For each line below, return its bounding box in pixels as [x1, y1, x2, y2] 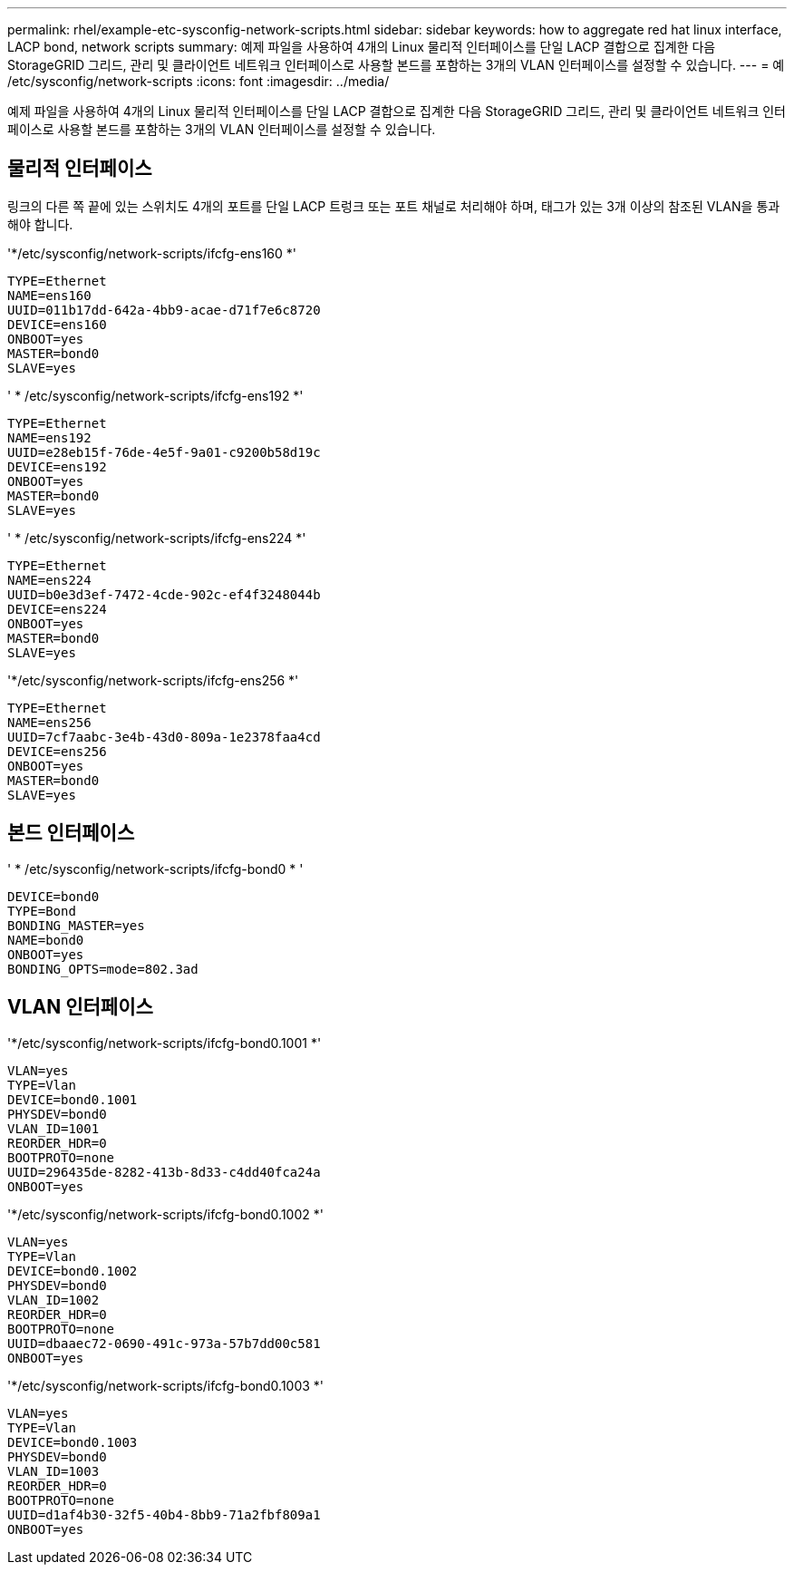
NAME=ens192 [7, 430, 92, 445]
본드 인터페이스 [7, 821, 135, 845]
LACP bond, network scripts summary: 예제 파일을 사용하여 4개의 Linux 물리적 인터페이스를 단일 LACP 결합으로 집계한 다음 [7, 39, 716, 54]
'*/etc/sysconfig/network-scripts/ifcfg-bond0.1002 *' [7, 1206, 324, 1222]
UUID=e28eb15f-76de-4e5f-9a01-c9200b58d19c [7, 444, 321, 460]
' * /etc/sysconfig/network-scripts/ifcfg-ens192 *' [7, 387, 304, 403]
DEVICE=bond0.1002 [7, 1263, 138, 1278]
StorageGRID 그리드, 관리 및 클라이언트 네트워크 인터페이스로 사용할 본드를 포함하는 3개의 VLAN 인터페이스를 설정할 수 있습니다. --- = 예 [7, 57, 785, 73]
